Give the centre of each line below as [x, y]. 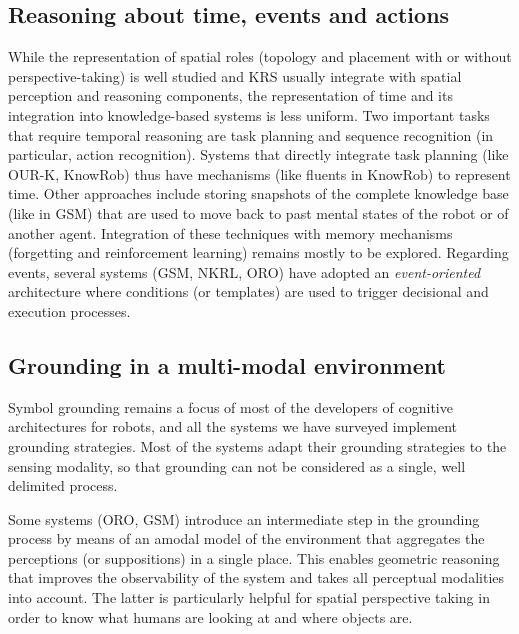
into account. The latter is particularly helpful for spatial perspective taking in [249, 597]
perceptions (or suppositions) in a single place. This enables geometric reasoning [254, 557]
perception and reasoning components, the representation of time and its [230, 95]
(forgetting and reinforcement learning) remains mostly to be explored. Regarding [258, 252]
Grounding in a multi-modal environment [227, 364]
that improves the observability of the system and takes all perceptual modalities [256, 577]
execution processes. [69, 310]
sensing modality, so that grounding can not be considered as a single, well [237, 465]
